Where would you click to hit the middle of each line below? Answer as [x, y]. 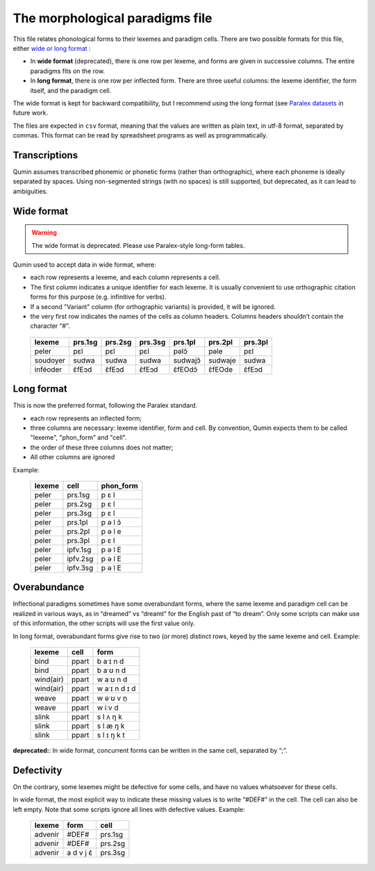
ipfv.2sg [80, 558]
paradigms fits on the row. [68, 71]
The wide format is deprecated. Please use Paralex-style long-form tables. [138, 245]
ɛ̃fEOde [220, 370]
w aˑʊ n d [112, 679]
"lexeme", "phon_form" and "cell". [78, 438]
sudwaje [222, 360]
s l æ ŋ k [111, 726]
